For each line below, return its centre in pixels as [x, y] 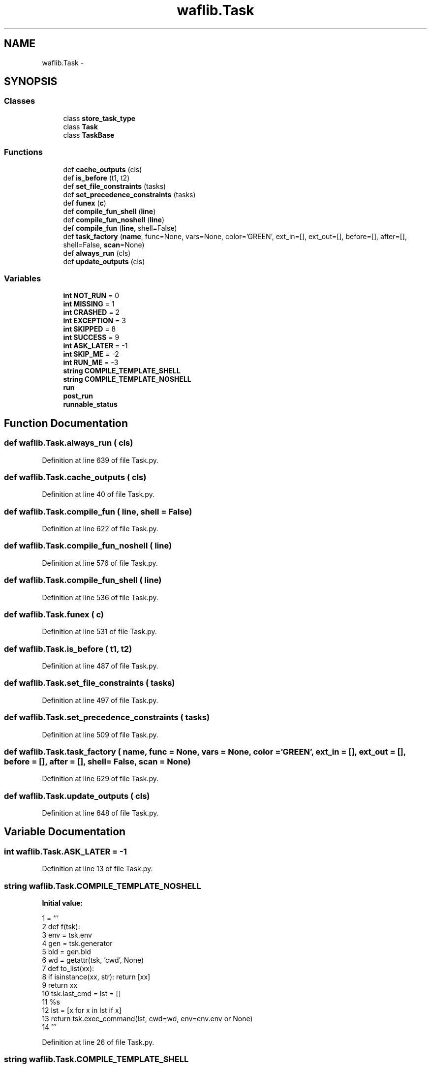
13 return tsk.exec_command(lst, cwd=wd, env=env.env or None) [147, 1019]
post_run [78, 396]
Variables [23, 278]
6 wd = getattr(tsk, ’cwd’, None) [93, 960]
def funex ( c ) [85, 203]
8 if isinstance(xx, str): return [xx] [96, 977]
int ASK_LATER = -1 [95, 346]
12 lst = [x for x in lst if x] [82, 1010]
